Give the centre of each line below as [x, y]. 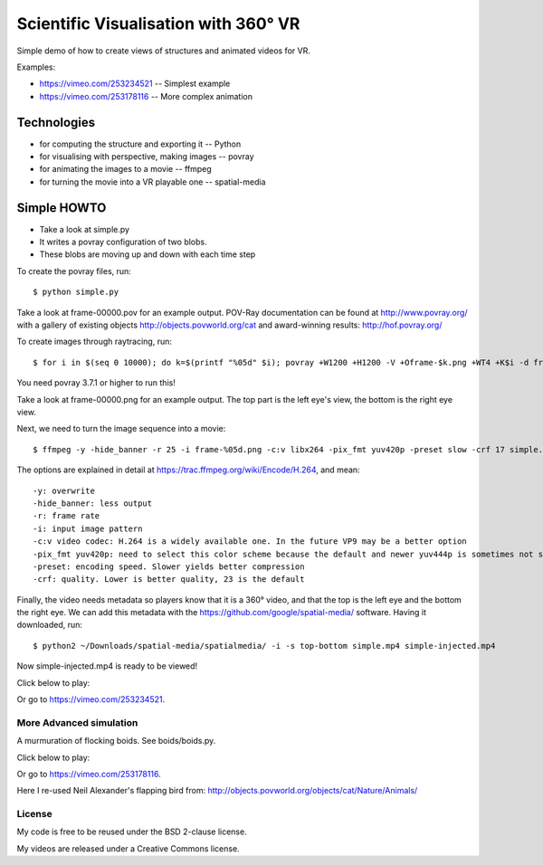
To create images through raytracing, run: [94, 342]
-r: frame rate [67, 516]
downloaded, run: [50, 625]
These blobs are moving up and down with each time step [148, 254]
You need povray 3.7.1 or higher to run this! [96, 383]
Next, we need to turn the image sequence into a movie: [121, 429]
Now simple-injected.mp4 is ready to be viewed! [107, 666]
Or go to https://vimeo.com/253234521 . [91, 699]
